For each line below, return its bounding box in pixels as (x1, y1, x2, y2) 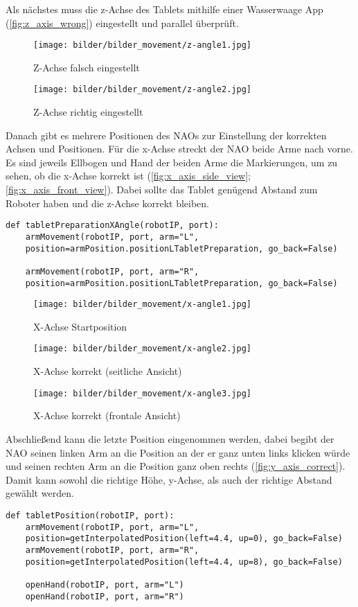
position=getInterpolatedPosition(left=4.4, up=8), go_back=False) (25, 556, 343, 567)
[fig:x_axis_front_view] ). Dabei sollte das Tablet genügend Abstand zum (6, 182, 318, 197)
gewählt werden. (6, 486, 74, 500)
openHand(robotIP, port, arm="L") (25, 579, 184, 590)
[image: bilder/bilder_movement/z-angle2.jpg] (33, 85, 251, 95)
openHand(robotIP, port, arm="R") (25, 591, 184, 601)
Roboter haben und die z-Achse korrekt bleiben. (6, 195, 210, 210)
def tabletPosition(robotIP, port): (6, 510, 174, 520)
